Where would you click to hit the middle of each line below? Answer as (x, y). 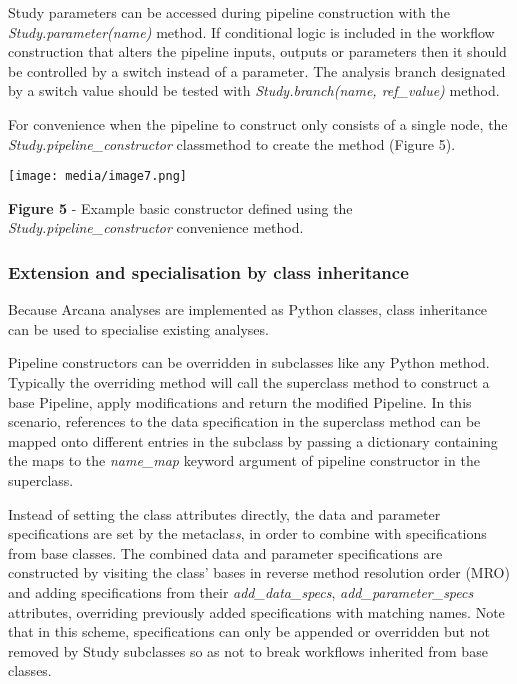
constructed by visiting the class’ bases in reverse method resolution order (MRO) (259, 572)
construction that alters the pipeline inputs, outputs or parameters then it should (257, 51)
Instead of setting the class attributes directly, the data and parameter (224, 513)
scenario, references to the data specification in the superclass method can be (244, 421)
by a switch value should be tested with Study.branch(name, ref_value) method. (254, 90)
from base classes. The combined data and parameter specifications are (225, 552)
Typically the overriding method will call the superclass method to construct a (249, 382)
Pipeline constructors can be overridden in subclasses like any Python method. (249, 362)
